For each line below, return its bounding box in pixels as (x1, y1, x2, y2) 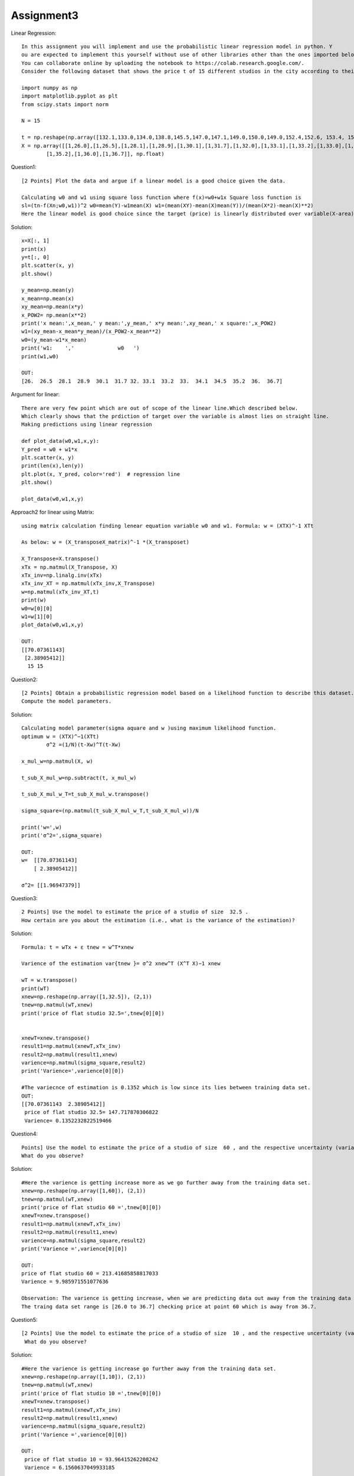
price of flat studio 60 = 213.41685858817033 (21, 1270, 159, 1277)
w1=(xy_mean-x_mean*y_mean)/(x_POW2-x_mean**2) (21, 328, 162, 335)
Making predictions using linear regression (21, 421, 153, 428)
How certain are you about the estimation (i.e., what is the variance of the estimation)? (21, 917, 295, 923)
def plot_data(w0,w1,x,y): (21, 437, 100, 445)
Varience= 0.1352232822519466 (24, 1117, 112, 1124)
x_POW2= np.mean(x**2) (21, 312, 87, 318)
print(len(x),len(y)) (21, 462, 84, 469)
